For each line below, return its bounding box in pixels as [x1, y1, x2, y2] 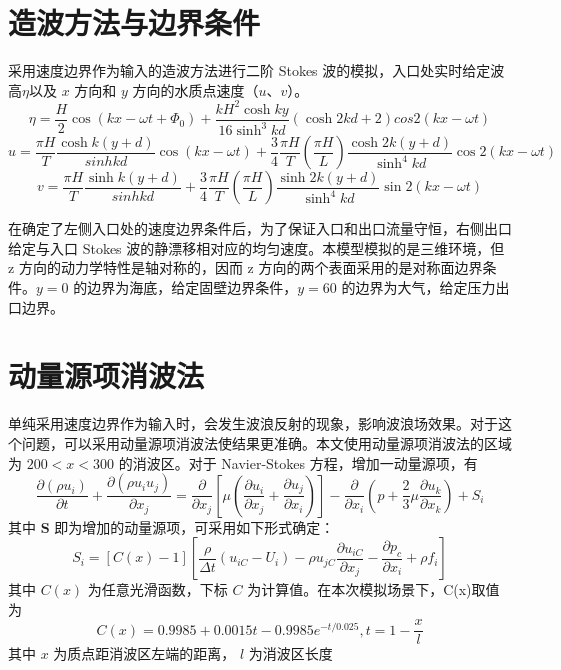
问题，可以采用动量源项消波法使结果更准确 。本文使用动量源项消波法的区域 [21, 432, 512, 453]
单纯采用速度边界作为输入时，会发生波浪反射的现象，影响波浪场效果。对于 [8, 413, 498, 434]
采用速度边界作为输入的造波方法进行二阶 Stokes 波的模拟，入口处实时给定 [8, 60, 491, 81]
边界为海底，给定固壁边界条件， [87, 277, 298, 297]
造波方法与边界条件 [8, 2, 261, 43]
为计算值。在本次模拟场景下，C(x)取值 [247, 579, 500, 600]
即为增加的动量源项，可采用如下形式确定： [54, 516, 335, 537]
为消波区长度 [248, 643, 333, 664]
